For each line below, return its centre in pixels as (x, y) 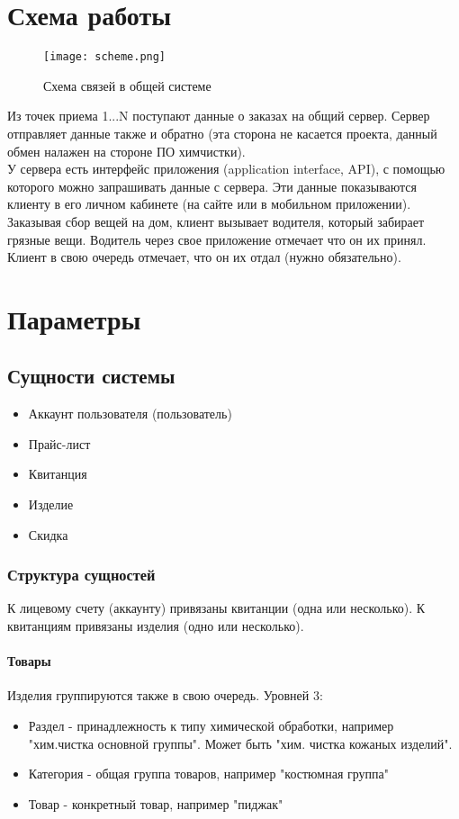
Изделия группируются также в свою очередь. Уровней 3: (165, 695)
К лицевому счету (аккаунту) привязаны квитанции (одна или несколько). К (216, 608)
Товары (29, 661)
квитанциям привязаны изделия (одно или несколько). (156, 626)
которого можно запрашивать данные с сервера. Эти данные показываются (212, 186)
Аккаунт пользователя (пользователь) (130, 414)
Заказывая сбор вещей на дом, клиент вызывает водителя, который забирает (216, 221)
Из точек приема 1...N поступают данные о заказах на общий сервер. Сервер (219, 116)
